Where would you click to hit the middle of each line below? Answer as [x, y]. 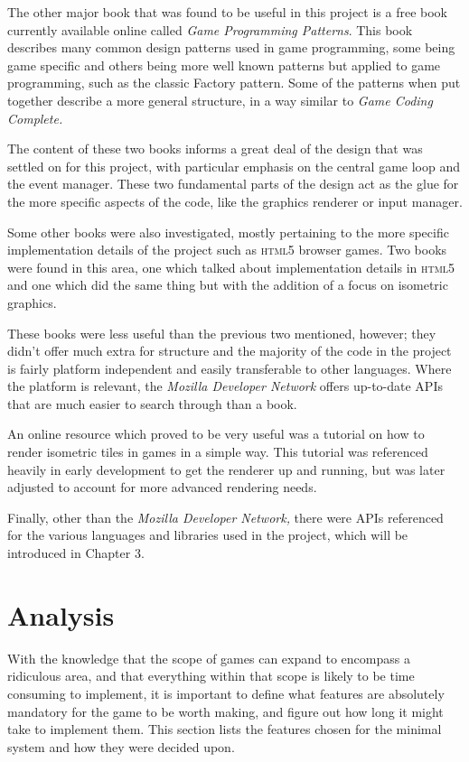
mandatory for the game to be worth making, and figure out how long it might [225, 711]
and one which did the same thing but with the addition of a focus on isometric [228, 285]
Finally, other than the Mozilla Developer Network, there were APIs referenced [225, 517]
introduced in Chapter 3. [76, 553]
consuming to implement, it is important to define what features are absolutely [226, 693]
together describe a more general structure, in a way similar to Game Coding [220, 100]
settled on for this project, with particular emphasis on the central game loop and [234, 166]
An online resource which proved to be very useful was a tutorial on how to [216, 434]
